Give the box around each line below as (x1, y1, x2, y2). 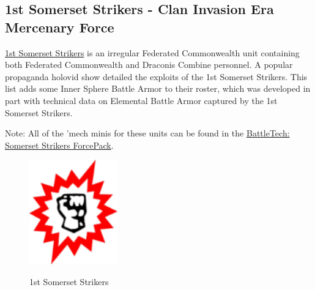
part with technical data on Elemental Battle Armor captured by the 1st (5, 94, 278, 106)
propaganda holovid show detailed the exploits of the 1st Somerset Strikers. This (5, 70, 308, 83)
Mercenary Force (5, 17, 114, 36)
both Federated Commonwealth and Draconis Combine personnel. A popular (5, 58, 293, 71)
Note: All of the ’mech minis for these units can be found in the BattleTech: (5, 127, 290, 139)
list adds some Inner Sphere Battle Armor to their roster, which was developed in (5, 82, 311, 95)
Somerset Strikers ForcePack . (5, 138, 114, 151)
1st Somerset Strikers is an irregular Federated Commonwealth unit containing (5, 46, 300, 59)
